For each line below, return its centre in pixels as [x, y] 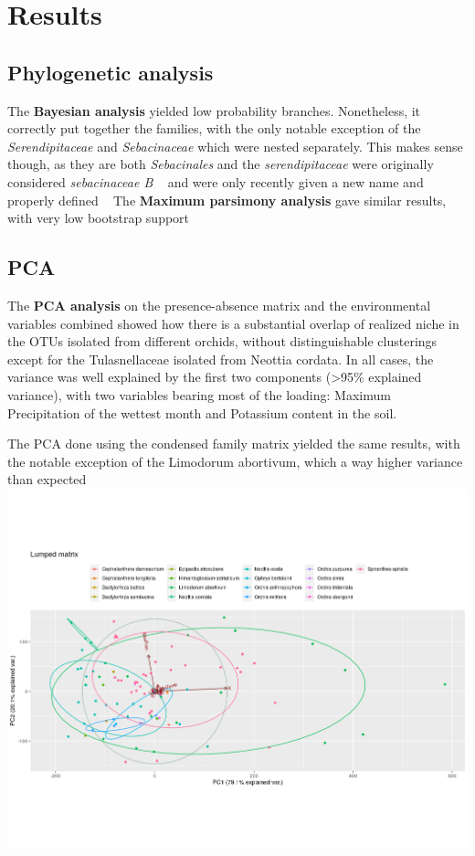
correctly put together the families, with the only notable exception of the [214, 128]
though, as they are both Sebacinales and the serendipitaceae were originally [221, 164]
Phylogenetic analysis [111, 72]
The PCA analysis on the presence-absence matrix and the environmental [219, 305]
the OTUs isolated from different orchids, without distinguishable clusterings [222, 341]
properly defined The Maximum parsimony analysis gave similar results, [227, 200]
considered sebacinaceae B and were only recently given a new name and [216, 181]
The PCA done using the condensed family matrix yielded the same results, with [234, 444]
